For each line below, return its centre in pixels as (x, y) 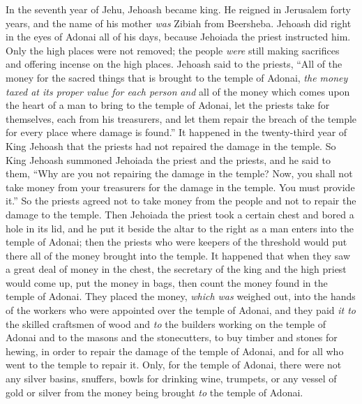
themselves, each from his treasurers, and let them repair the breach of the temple (181, 118)
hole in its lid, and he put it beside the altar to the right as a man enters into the (180, 228)
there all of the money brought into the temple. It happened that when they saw (178, 255)
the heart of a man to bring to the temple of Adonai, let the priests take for (168, 105)
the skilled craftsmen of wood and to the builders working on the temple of (166, 323)
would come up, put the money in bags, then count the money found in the (167, 282)
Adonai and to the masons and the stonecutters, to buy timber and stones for (172, 337)
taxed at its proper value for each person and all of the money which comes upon (178, 91)
